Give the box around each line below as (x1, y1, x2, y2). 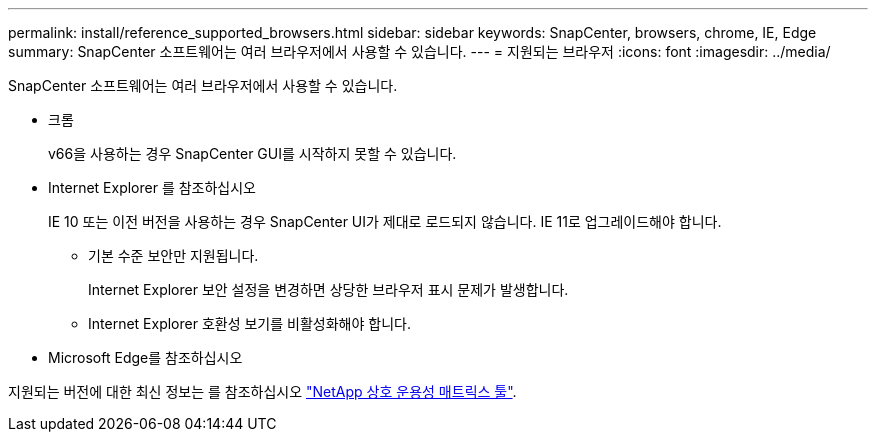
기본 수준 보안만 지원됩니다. (88, 247, 259, 264)
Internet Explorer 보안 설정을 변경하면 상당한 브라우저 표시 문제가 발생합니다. (88, 281, 569, 298)
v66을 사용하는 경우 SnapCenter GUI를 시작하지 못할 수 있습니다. (48, 145, 457, 162)
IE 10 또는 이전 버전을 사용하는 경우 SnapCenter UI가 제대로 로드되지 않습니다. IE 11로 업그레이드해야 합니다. (48, 213, 722, 230)
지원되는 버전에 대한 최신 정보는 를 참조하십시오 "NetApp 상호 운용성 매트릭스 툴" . (8, 383, 517, 400)
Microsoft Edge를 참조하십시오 (48, 349, 243, 366)
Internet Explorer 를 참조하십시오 (48, 179, 256, 196)
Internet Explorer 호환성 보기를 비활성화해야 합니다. (88, 315, 411, 332)
